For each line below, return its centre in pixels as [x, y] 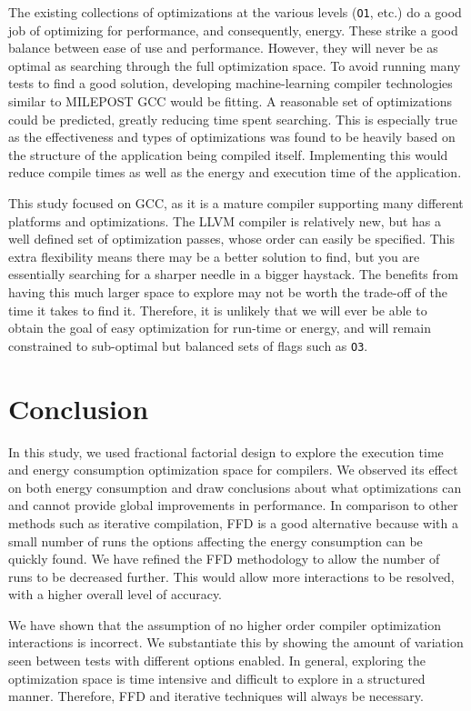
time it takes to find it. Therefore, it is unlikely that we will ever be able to [218, 310]
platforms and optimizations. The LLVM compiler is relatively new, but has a [225, 220]
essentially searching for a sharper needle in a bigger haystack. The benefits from [233, 274]
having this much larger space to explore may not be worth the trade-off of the [228, 291]
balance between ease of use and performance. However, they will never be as [223, 48]
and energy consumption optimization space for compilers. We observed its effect [233, 470]
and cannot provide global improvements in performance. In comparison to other [233, 505]
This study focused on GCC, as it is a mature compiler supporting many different [236, 203]
